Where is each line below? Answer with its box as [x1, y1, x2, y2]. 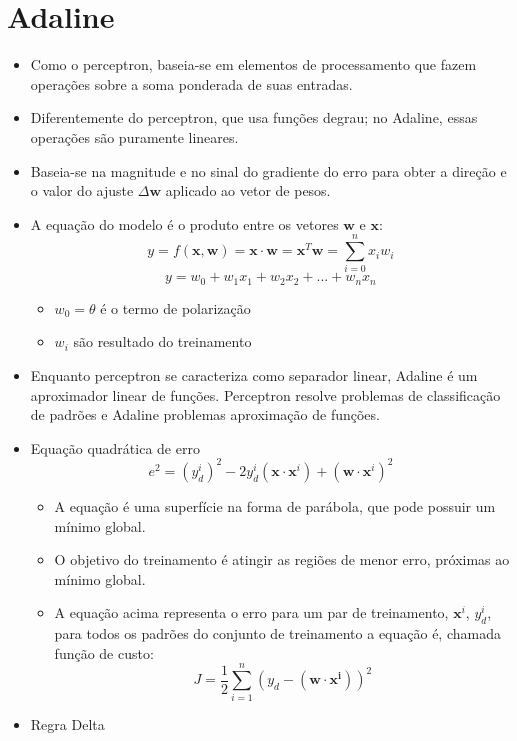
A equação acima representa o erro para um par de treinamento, [54, 602, 449, 623]
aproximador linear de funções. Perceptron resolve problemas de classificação [30, 384, 501, 405]
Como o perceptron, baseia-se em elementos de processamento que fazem [30, 54, 477, 75]
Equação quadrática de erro [30, 437, 200, 458]
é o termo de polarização [100, 297, 251, 318]
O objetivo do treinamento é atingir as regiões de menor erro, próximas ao [54, 549, 510, 570]
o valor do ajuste [30, 180, 134, 201]
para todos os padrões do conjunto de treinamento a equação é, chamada [54, 623, 501, 644]
